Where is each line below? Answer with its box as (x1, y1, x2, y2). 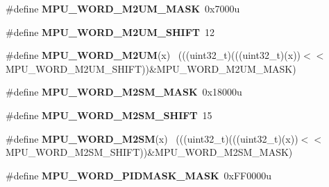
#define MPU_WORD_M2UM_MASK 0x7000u (6, 1, 240, 15)
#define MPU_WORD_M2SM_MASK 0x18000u (6, 84, 242, 99)
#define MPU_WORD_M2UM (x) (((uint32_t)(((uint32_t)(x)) (6, 48, 301, 62)
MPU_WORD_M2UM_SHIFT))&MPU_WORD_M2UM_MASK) (6, 61, 296, 75)
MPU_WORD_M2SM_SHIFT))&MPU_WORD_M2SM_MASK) (6, 145, 293, 159)
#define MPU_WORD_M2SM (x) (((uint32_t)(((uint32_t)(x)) (6, 131, 298, 145)
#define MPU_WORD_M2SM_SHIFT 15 (6, 107, 212, 122)
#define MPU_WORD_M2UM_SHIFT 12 (6, 24, 215, 39)
